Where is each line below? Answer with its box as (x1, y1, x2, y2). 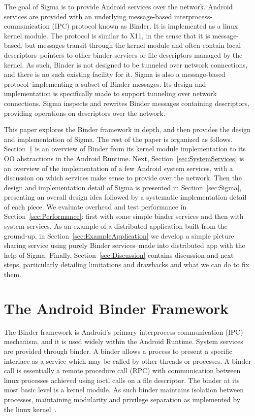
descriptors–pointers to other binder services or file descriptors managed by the (4, 49, 243, 60)
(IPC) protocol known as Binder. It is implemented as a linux (52, 21, 238, 31)
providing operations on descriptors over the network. (4, 107, 165, 118)
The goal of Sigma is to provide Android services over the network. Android (4, 1, 233, 11)
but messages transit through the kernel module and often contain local (25, 40, 241, 50)
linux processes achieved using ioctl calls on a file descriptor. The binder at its (4, 375, 240, 385)
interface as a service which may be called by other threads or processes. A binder (4, 355, 251, 366)
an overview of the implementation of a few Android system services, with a (4, 163, 233, 173)
